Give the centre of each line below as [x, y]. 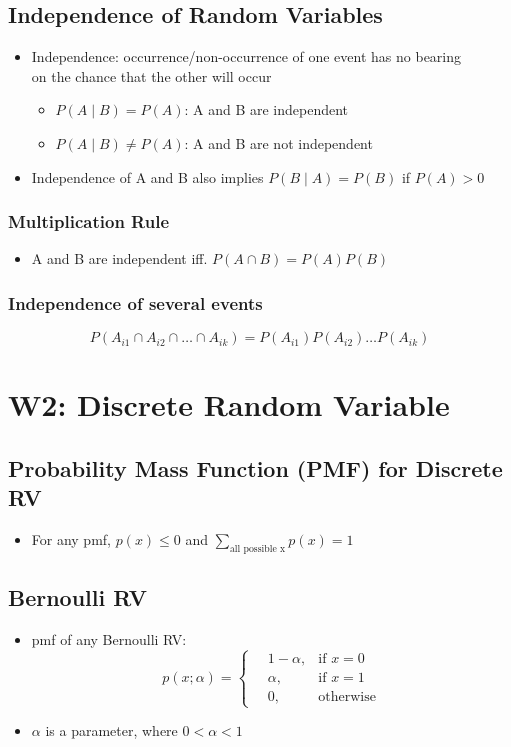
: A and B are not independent [278, 142]
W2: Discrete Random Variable [229, 404]
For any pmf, [71, 539]
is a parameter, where [111, 730]
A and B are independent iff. [119, 258]
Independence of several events [135, 302]
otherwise [347, 697]
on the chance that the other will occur [151, 75]
